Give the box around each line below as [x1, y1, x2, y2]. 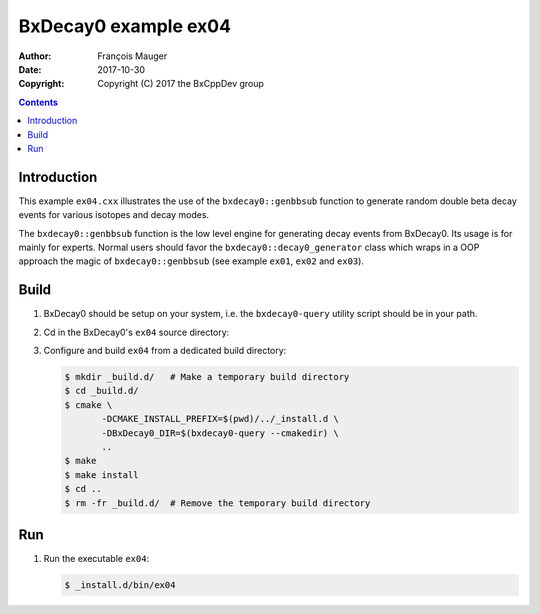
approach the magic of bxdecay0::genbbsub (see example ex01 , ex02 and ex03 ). [18, 255, 365, 267]
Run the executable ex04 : [43, 553, 150, 565]
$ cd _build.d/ [64, 385, 139, 397]
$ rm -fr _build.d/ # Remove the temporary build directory [64, 497, 371, 509]
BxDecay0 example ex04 [18, 15, 232, 37]
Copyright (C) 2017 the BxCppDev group [97, 78, 265, 90]
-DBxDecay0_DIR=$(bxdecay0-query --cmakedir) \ [101, 427, 339, 439]
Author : [18, 50, 52, 62]
